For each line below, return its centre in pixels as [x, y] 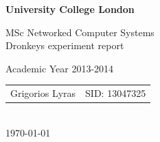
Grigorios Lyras [43, 93]
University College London [70, 9]
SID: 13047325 [116, 93]
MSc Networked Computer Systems [80, 32]
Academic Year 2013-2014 [60, 68]
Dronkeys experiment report [65, 45]
